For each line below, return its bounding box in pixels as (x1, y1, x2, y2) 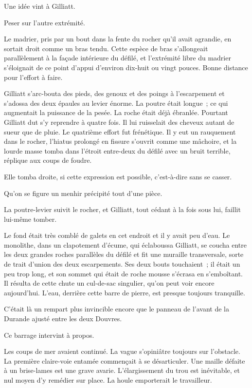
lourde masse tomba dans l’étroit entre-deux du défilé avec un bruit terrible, (4, 145, 231, 155)
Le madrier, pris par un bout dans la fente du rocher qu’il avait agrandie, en (4, 34, 232, 44)
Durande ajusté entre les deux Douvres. (4, 313, 122, 324)
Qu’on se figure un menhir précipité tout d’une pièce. (4, 188, 162, 198)
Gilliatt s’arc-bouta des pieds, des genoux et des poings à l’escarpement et (4, 88, 225, 98)
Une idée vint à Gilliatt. (4, 1, 75, 11)
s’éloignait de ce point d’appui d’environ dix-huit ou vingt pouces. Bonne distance (4, 62, 248, 72)
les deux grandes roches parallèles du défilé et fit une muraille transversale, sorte (4, 249, 244, 259)
